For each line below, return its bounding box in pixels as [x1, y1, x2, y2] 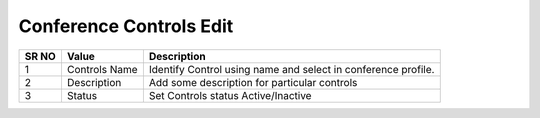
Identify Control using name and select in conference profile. [148, 62, 435, 76]
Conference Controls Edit [18, 15, 234, 37]
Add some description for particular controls [148, 75, 358, 89]
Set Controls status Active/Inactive [148, 88, 312, 102]
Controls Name [66, 62, 139, 76]
